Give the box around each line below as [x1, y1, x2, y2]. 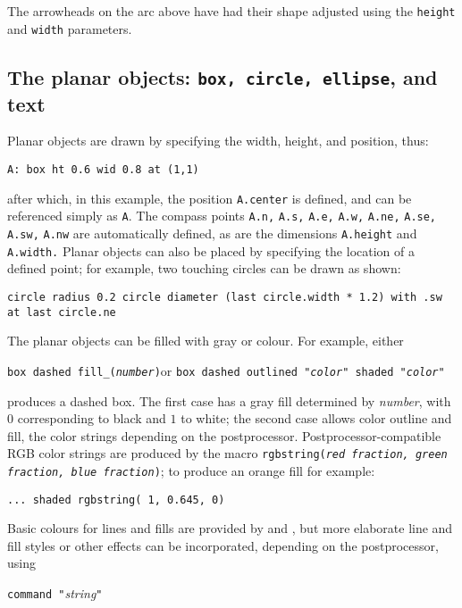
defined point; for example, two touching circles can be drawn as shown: [7, 259, 401, 278]
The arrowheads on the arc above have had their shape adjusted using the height [7, 2, 456, 20]
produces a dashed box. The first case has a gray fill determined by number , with [7, 391, 451, 410]
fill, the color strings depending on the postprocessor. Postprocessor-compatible [7, 426, 441, 445]
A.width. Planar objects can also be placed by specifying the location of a [7, 241, 415, 260]
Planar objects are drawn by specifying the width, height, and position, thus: [7, 131, 429, 150]
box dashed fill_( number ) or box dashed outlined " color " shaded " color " [7, 361, 445, 379]
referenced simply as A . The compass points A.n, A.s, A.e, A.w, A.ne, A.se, [7, 206, 437, 225]
